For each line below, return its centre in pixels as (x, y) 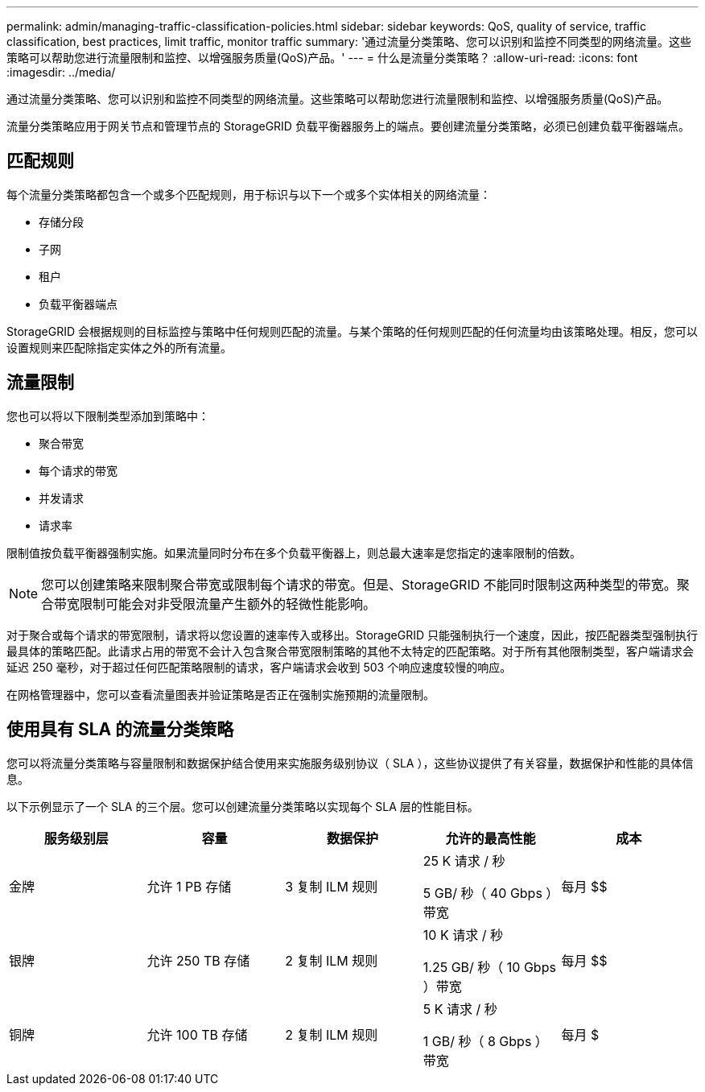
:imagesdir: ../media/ (61, 72)
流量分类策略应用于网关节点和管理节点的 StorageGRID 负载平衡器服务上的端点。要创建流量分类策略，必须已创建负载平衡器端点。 (348, 126)
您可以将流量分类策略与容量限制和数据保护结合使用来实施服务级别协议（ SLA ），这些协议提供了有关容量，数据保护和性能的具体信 (350, 763)
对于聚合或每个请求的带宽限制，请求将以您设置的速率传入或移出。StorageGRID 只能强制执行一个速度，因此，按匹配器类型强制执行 (352, 635)
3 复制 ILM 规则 (332, 886)
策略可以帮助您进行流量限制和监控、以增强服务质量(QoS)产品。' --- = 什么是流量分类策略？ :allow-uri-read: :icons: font (322, 58)
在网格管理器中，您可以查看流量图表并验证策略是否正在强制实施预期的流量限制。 (221, 694)
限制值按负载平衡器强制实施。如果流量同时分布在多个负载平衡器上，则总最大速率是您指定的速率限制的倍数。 (294, 552)
